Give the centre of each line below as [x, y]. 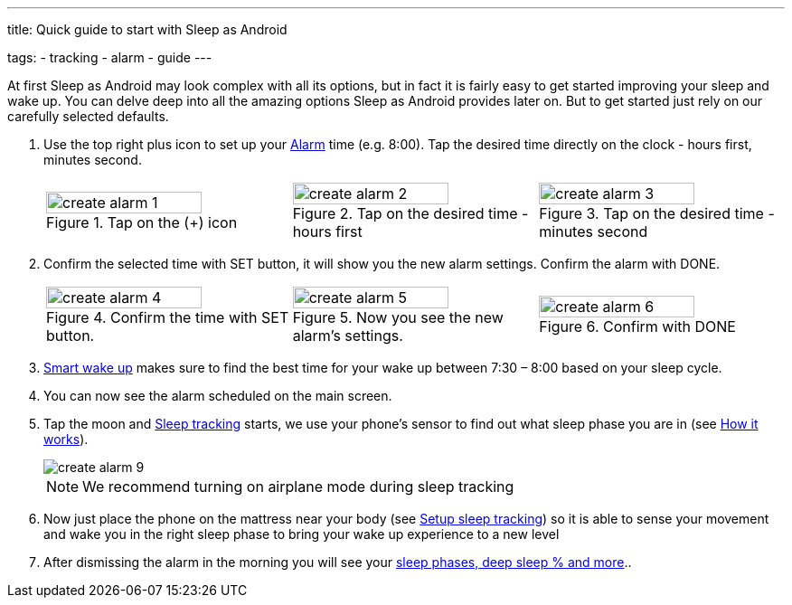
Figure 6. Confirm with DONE [637, 326]
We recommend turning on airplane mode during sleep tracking [298, 487]
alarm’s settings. [348, 336]
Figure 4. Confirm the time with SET [168, 317]
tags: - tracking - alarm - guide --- [110, 57]
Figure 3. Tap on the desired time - [657, 213]
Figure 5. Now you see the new [398, 317]
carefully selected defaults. [88, 116]
